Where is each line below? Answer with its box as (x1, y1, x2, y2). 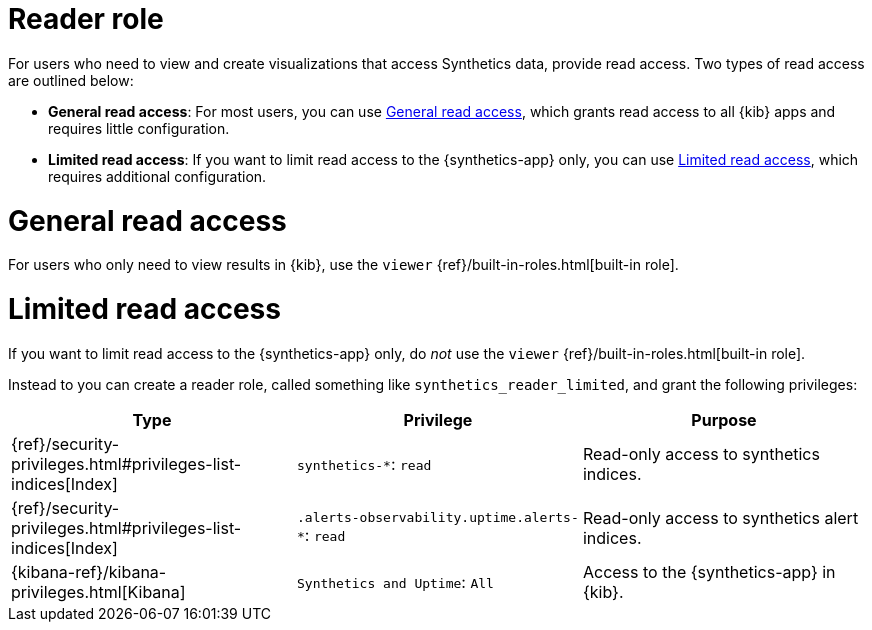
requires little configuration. (48, 119, 230, 137)
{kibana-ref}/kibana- (11, 561, 167, 582)
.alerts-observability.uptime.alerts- (296, 510, 579, 526)
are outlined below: (8, 71, 134, 89)
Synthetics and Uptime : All (296, 571, 494, 592)
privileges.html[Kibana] (11, 581, 186, 602)
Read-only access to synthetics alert (582, 507, 859, 528)
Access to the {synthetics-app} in (582, 561, 836, 582)
